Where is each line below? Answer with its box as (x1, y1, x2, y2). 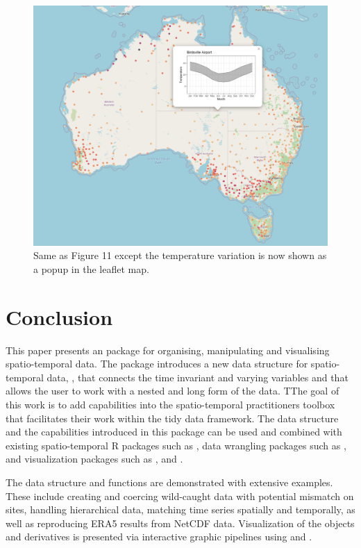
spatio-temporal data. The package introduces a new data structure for (6, 356, 308, 371)
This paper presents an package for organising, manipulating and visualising (6, 342, 330, 357)
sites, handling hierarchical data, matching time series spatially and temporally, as (6, 502, 355, 517)
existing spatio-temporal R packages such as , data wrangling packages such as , (6, 438, 346, 452)
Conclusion (6, 302, 113, 331)
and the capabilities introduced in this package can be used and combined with (6, 424, 342, 439)
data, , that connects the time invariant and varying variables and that (47, 370, 349, 384)
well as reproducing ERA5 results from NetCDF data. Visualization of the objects (6, 515, 355, 530)
